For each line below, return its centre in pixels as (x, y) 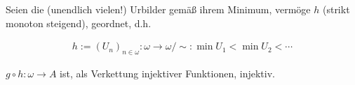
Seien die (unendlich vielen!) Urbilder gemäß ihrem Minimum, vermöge (158, 9)
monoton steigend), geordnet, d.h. (79, 23)
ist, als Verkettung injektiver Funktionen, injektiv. (167, 74)
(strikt (336, 9)
